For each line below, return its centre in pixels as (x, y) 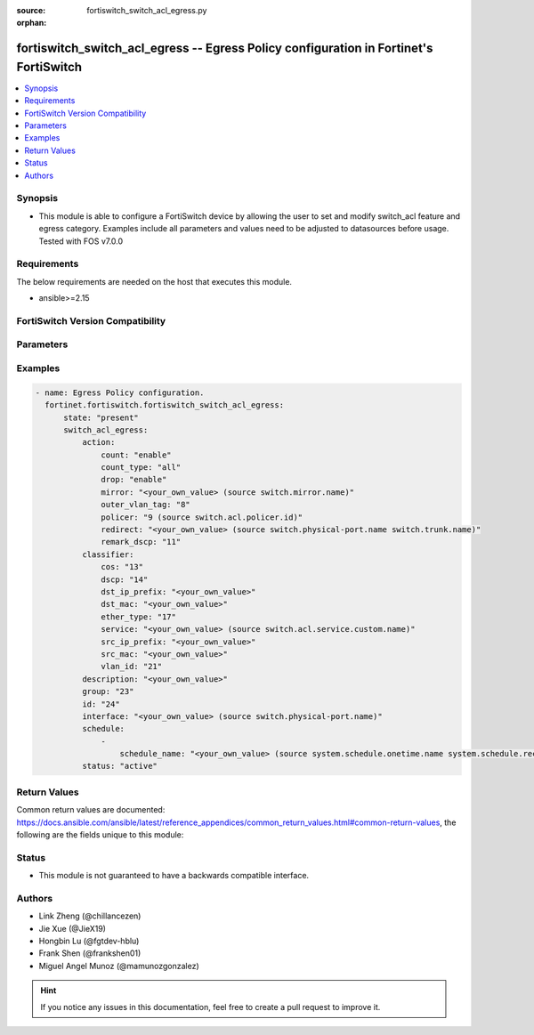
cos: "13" (122, 567)
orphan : (32, 23)
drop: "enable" (134, 480)
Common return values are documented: (91, 810)
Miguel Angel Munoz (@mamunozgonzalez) (119, 966)
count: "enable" (137, 455)
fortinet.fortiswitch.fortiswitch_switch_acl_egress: (165, 405)
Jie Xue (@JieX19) (73, 928)
